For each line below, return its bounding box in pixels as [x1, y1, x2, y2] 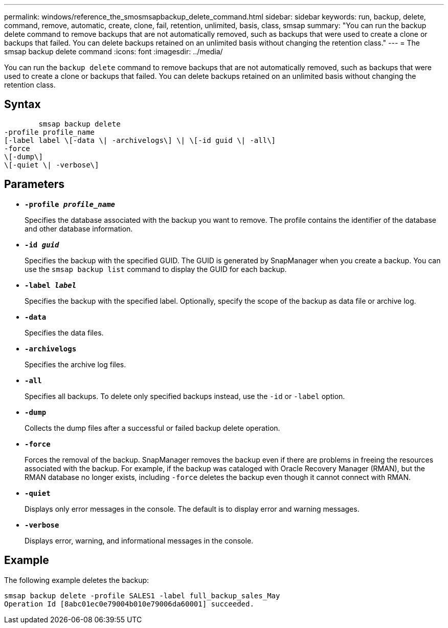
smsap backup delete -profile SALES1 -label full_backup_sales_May [4, 591, 280, 600]
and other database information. [25, 224, 133, 233]
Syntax [4, 98, 41, 111]
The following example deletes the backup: [4, 575, 149, 584]
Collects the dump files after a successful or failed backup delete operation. [25, 423, 280, 432]
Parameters [4, 178, 64, 191]
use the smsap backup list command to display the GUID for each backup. [25, 264, 287, 274]
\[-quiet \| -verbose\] [4, 160, 99, 169]
